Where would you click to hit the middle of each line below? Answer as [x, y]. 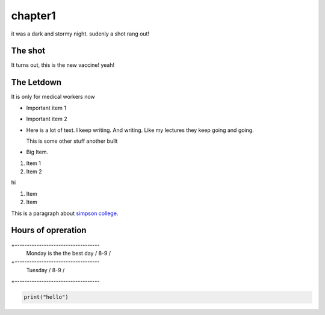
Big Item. [37, 152]
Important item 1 [46, 108]
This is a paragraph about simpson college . [65, 213]
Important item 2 [47, 119]
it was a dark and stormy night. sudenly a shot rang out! [80, 34]
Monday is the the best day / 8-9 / [69, 253]
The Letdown [36, 82]
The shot [28, 51]
